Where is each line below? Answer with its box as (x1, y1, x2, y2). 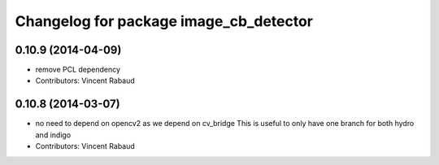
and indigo (35, 130, 72, 140)
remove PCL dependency (35, 65, 121, 75)
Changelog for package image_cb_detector (15, 12, 313, 30)
